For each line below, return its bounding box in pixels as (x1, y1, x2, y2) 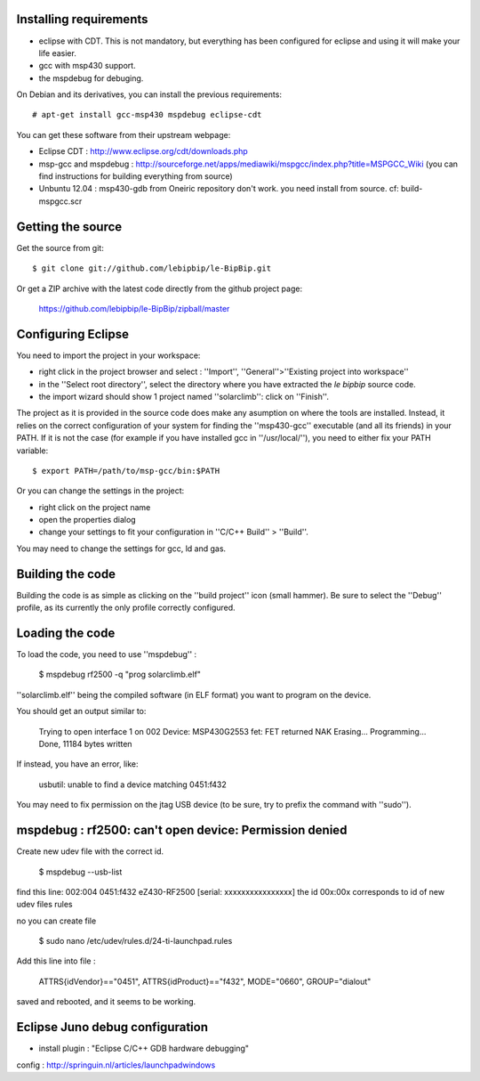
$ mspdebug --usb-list (38, 866, 123, 877)
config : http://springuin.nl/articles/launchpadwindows (16, 1060, 216, 1070)
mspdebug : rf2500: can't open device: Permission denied (16, 823, 348, 838)
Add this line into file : (16, 955, 97, 966)
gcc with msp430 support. (38, 61, 137, 71)
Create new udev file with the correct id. (16, 846, 164, 857)
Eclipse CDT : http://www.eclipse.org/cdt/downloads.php (38, 146, 248, 157)
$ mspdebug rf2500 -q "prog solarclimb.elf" (38, 669, 202, 680)
